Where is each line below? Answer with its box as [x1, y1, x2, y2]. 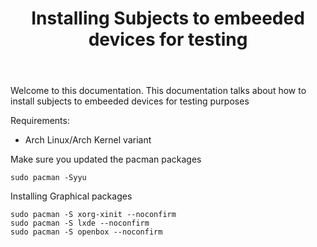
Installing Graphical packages [10, 190, 133, 202]
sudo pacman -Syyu [10, 173, 87, 183]
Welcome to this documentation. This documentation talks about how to [10, 85, 307, 97]
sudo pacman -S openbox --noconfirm [10, 227, 163, 237]
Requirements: [10, 115, 70, 127]
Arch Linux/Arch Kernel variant [24, 134, 152, 146]
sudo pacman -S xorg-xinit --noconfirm [10, 210, 177, 220]
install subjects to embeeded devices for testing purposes [10, 95, 250, 107]
